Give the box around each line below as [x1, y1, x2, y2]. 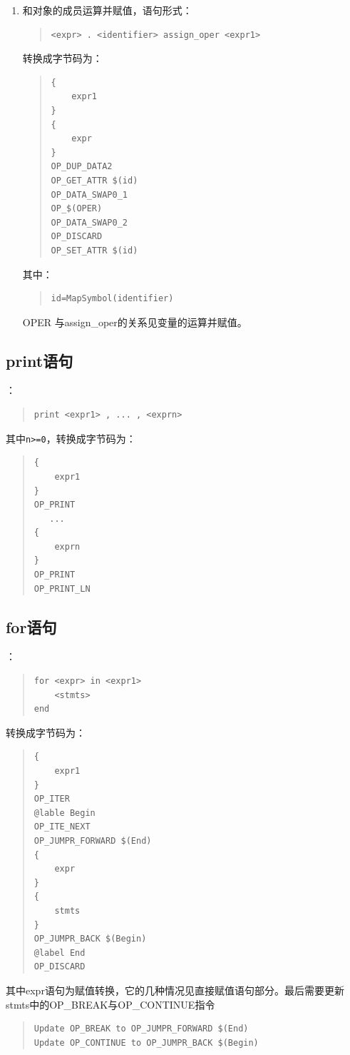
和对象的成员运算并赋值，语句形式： [22, 3, 192, 17]
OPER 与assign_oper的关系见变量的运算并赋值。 [22, 314, 247, 329]
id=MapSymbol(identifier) [51, 293, 174, 304]
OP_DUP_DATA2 [51, 161, 113, 172]
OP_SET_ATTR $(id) [51, 245, 138, 256]
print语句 [6, 349, 73, 371]
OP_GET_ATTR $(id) [51, 175, 138, 186]
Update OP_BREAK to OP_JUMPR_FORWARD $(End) [34, 1024, 249, 1034]
